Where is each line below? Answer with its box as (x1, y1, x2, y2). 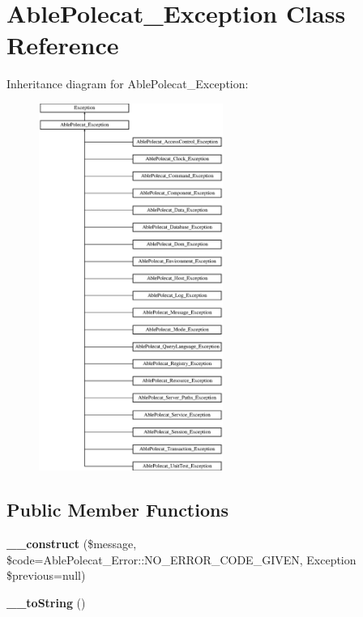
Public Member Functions (6, 497, 228, 522)
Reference (6, 28, 119, 62)
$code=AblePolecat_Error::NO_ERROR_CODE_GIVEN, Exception (6, 551, 357, 568)
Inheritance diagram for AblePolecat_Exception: (6, 75, 249, 92)
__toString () (6, 594, 86, 611)
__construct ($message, (6, 535, 137, 552)
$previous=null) (6, 567, 86, 584)
